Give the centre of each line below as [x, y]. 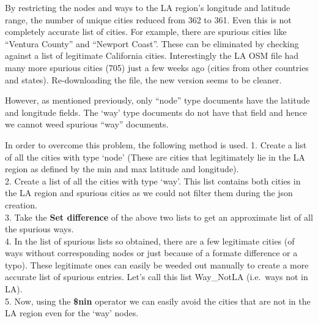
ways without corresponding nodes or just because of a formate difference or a [151, 253]
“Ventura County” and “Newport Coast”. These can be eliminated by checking [152, 43]
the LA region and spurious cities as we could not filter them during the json [149, 193]
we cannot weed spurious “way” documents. [87, 124]
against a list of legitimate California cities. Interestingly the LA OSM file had [152, 55]
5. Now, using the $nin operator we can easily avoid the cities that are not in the [158, 301]
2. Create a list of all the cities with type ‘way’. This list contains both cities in [153, 180]
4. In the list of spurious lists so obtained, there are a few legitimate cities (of [150, 241]
